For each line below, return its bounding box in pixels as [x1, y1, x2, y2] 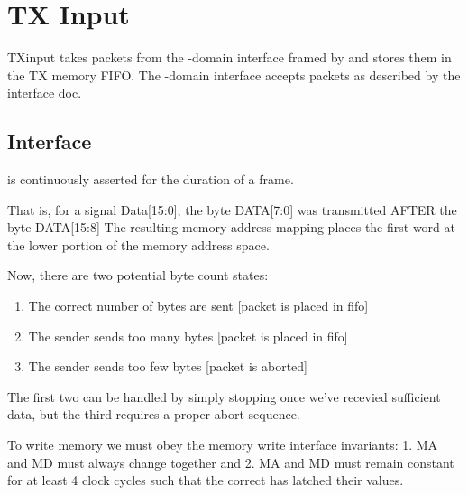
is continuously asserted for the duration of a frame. [7, 170, 294, 189]
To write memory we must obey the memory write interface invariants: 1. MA [7, 435, 438, 454]
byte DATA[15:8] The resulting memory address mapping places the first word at [7, 218, 455, 237]
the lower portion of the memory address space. [7, 235, 270, 254]
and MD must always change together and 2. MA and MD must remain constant [7, 453, 454, 472]
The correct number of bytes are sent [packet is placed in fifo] [28, 296, 369, 315]
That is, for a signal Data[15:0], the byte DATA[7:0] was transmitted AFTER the [7, 200, 457, 219]
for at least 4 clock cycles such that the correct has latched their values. [7, 471, 404, 490]
